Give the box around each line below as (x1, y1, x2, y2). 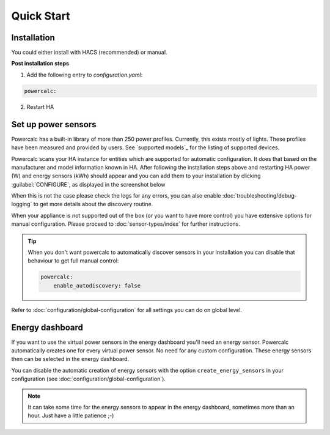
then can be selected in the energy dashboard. (11, 355, 130, 363)
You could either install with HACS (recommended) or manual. (11, 49, 167, 56)
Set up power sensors (11, 119, 97, 130)
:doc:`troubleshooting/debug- (222, 192, 298, 199)
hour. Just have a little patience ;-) (28, 412, 114, 419)
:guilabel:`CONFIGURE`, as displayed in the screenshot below (11, 180, 166, 188)
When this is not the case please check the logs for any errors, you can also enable (11, 192, 221, 199)
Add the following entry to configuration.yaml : (26, 71, 143, 78)
